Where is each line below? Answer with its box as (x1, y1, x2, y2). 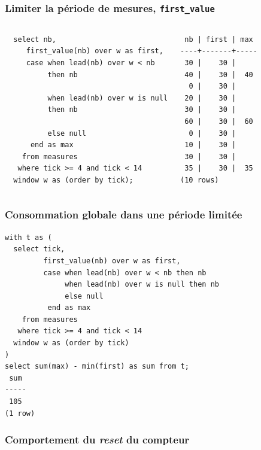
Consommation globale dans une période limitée (5, 207, 242, 222)
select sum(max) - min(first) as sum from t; (5, 362, 189, 371)
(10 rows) (180, 175, 219, 184)
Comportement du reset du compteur (5, 432, 190, 447)
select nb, (13, 35, 56, 44)
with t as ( (5, 233, 52, 242)
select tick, (13, 245, 65, 254)
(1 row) (5, 409, 35, 418)
